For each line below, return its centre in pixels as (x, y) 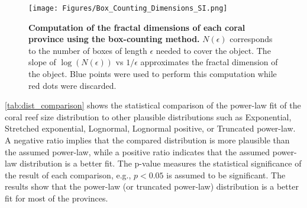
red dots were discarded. (72, 85)
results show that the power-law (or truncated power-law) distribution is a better (152, 186)
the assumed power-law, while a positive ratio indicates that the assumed (138, 151)
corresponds (251, 39)
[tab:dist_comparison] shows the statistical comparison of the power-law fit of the (153, 105)
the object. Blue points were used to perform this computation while (153, 74)
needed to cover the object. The (213, 50)
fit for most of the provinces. (56, 198)
